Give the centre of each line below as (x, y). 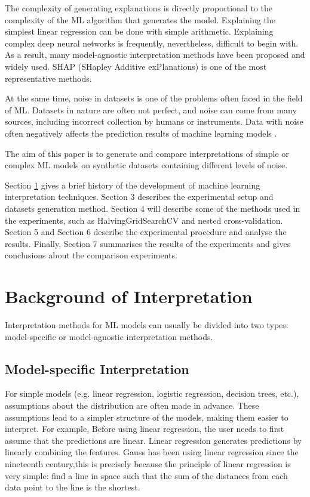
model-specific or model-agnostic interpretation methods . (109, 336)
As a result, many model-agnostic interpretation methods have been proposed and (155, 55)
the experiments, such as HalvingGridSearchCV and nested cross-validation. (144, 220)
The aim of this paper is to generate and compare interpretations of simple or (147, 153)
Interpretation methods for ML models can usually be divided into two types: (147, 325)
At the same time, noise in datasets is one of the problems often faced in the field (154, 98)
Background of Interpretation (129, 296)
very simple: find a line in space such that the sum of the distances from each (146, 475)
